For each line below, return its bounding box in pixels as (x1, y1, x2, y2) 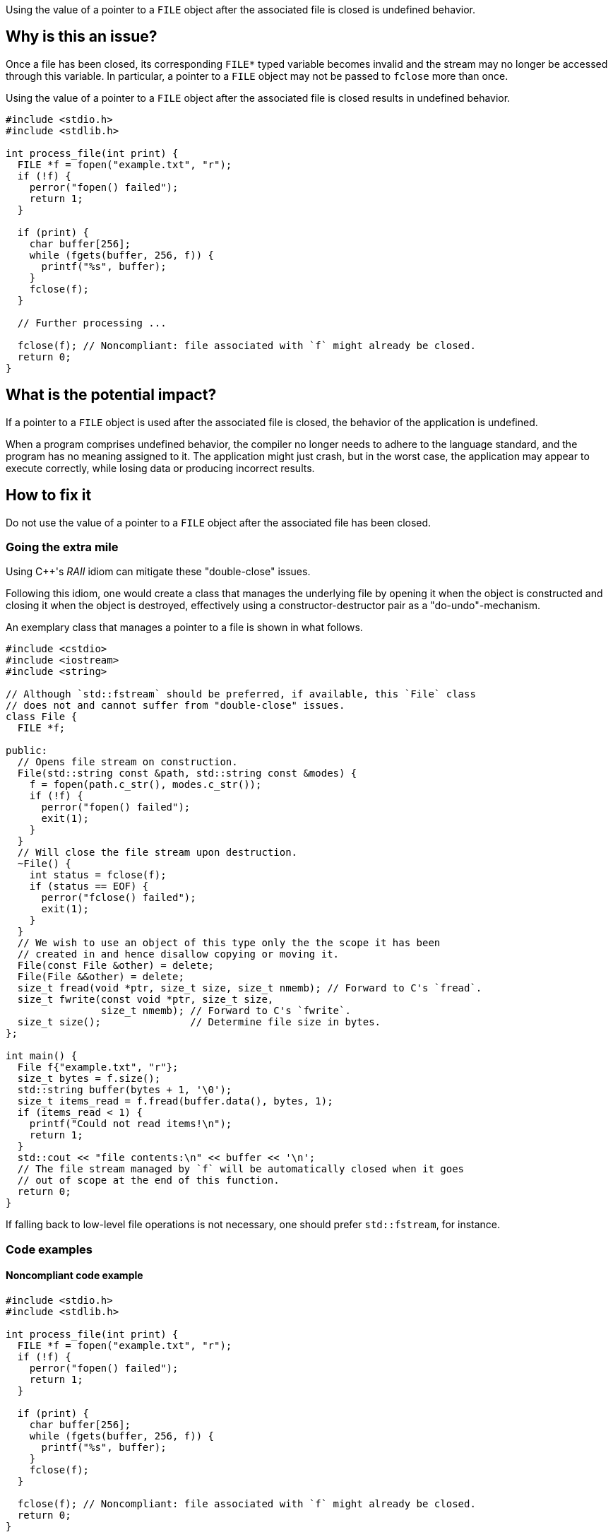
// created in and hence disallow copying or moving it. (17, 948, 340, 960)
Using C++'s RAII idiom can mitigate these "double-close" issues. (6, 565, 311, 578)
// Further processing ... (17, 317, 167, 329)
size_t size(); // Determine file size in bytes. (17, 1016, 381, 1028)
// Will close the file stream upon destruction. (17, 847, 298, 859)
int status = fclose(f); (29, 869, 167, 881)
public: (6, 745, 48, 757)
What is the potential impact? (6, 386, 217, 404)
